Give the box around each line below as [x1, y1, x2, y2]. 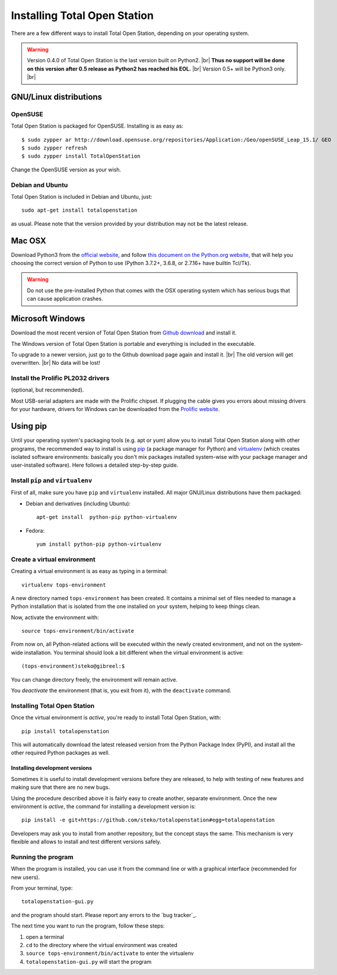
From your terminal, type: [11, 884, 73, 892]
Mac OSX [11, 235, 47, 246]
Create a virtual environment [11, 555, 96, 563]
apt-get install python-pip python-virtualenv [36, 514, 177, 521]
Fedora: [26, 527, 45, 534]
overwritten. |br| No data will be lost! [11, 359, 101, 367]
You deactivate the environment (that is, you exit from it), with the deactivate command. [11, 687, 231, 694]
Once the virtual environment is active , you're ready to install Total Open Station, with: [11, 714, 222, 721]
